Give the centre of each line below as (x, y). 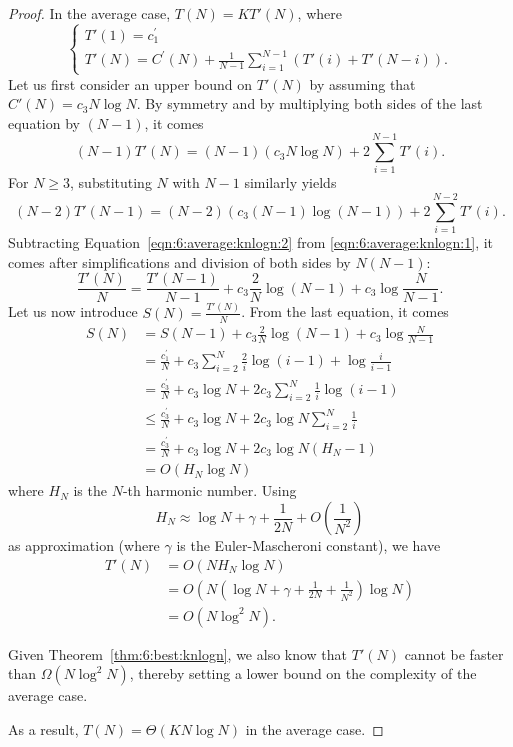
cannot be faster (454, 653)
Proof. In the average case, (89, 13)
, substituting (111, 182)
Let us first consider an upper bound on (130, 83)
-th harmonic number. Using (209, 490)
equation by (44, 122)
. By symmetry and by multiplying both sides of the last (309, 103)
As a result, (43, 728)
